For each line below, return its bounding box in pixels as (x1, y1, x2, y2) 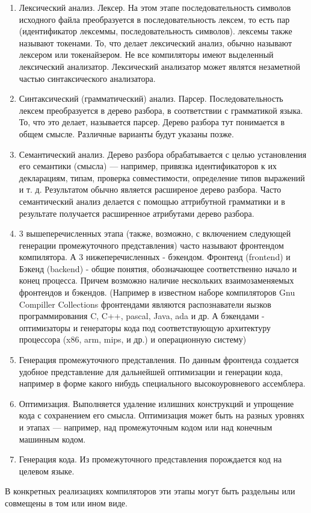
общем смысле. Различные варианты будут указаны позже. (19, 127, 234, 140)
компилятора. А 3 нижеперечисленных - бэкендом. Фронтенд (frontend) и (19, 250, 291, 263)
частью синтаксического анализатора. (19, 72, 156, 84)
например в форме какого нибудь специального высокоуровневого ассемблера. (19, 377, 306, 390)
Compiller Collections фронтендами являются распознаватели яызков (19, 297, 271, 310)
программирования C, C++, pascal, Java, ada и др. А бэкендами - (19, 309, 265, 322)
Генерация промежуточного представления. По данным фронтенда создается (19, 353, 299, 366)
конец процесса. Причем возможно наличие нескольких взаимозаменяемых (19, 274, 294, 287)
